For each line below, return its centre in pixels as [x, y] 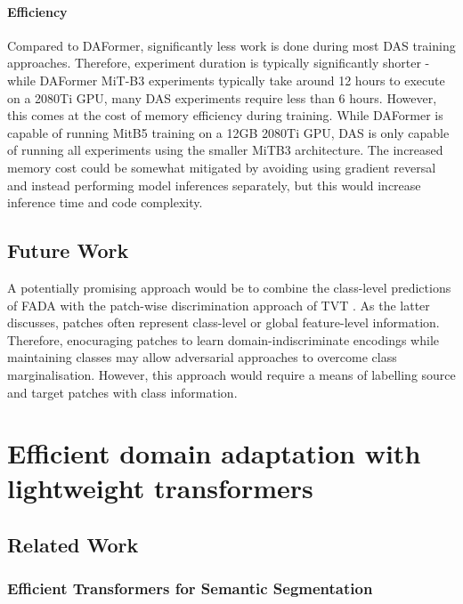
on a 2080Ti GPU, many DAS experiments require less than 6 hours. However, [222, 97]
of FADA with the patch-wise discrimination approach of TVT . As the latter [219, 305]
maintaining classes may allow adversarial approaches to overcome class [202, 357]
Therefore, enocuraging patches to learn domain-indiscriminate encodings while [223, 339]
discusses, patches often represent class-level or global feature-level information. [223, 322]
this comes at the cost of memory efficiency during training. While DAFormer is [225, 115]
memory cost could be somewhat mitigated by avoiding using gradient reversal [222, 167]
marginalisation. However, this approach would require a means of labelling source [231, 374]
